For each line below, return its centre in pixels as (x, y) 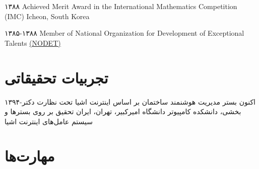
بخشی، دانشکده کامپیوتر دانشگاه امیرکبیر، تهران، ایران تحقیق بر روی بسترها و (123, 111)
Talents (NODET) (33, 43)
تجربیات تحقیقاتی (56, 77)
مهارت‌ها (30, 156)
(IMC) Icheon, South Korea (47, 16)
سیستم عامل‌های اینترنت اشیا (49, 121)
